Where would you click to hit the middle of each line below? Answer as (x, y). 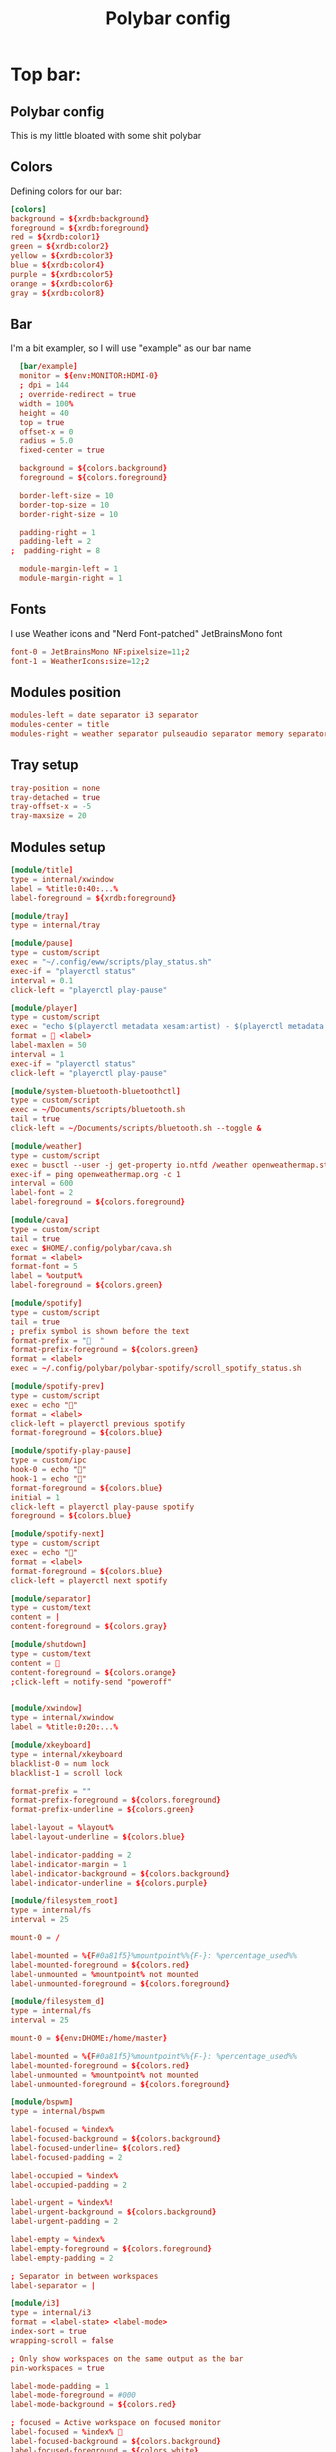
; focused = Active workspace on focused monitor (116, 2423)
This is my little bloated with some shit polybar (106, 135)
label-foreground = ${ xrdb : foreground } (93, 898)
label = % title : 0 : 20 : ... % (64, 1727)
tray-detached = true (55, 797)
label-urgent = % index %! (62, 2203)
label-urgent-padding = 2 (64, 2222)
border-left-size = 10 (66, 495)
